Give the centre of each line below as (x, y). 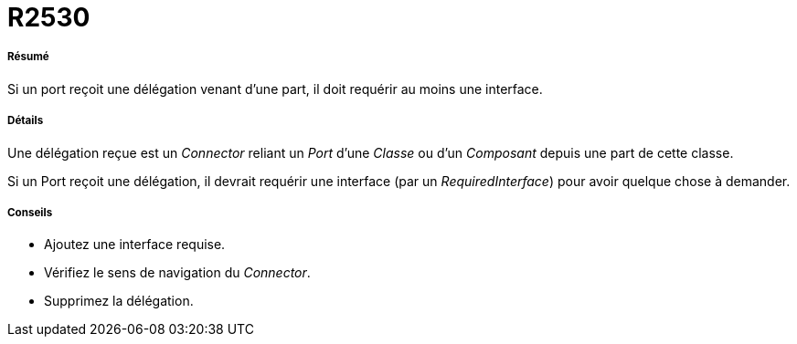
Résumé (28, 57)
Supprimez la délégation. (119, 301)
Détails (26, 121)
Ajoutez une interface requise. (135, 245)
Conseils (30, 212)
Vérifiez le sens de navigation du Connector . (177, 273)
